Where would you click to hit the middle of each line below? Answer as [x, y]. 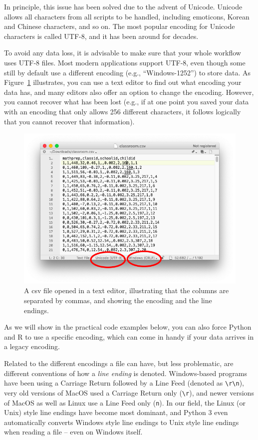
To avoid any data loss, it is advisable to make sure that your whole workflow [123, 53]
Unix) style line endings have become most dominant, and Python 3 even [116, 412]
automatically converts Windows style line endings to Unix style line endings [122, 422]
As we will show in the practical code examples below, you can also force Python [128, 327]
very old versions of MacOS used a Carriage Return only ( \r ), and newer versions [129, 392]
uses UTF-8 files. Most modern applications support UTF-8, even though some [125, 62]
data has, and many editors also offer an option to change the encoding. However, [129, 92]
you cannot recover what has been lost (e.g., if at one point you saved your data [127, 102]
